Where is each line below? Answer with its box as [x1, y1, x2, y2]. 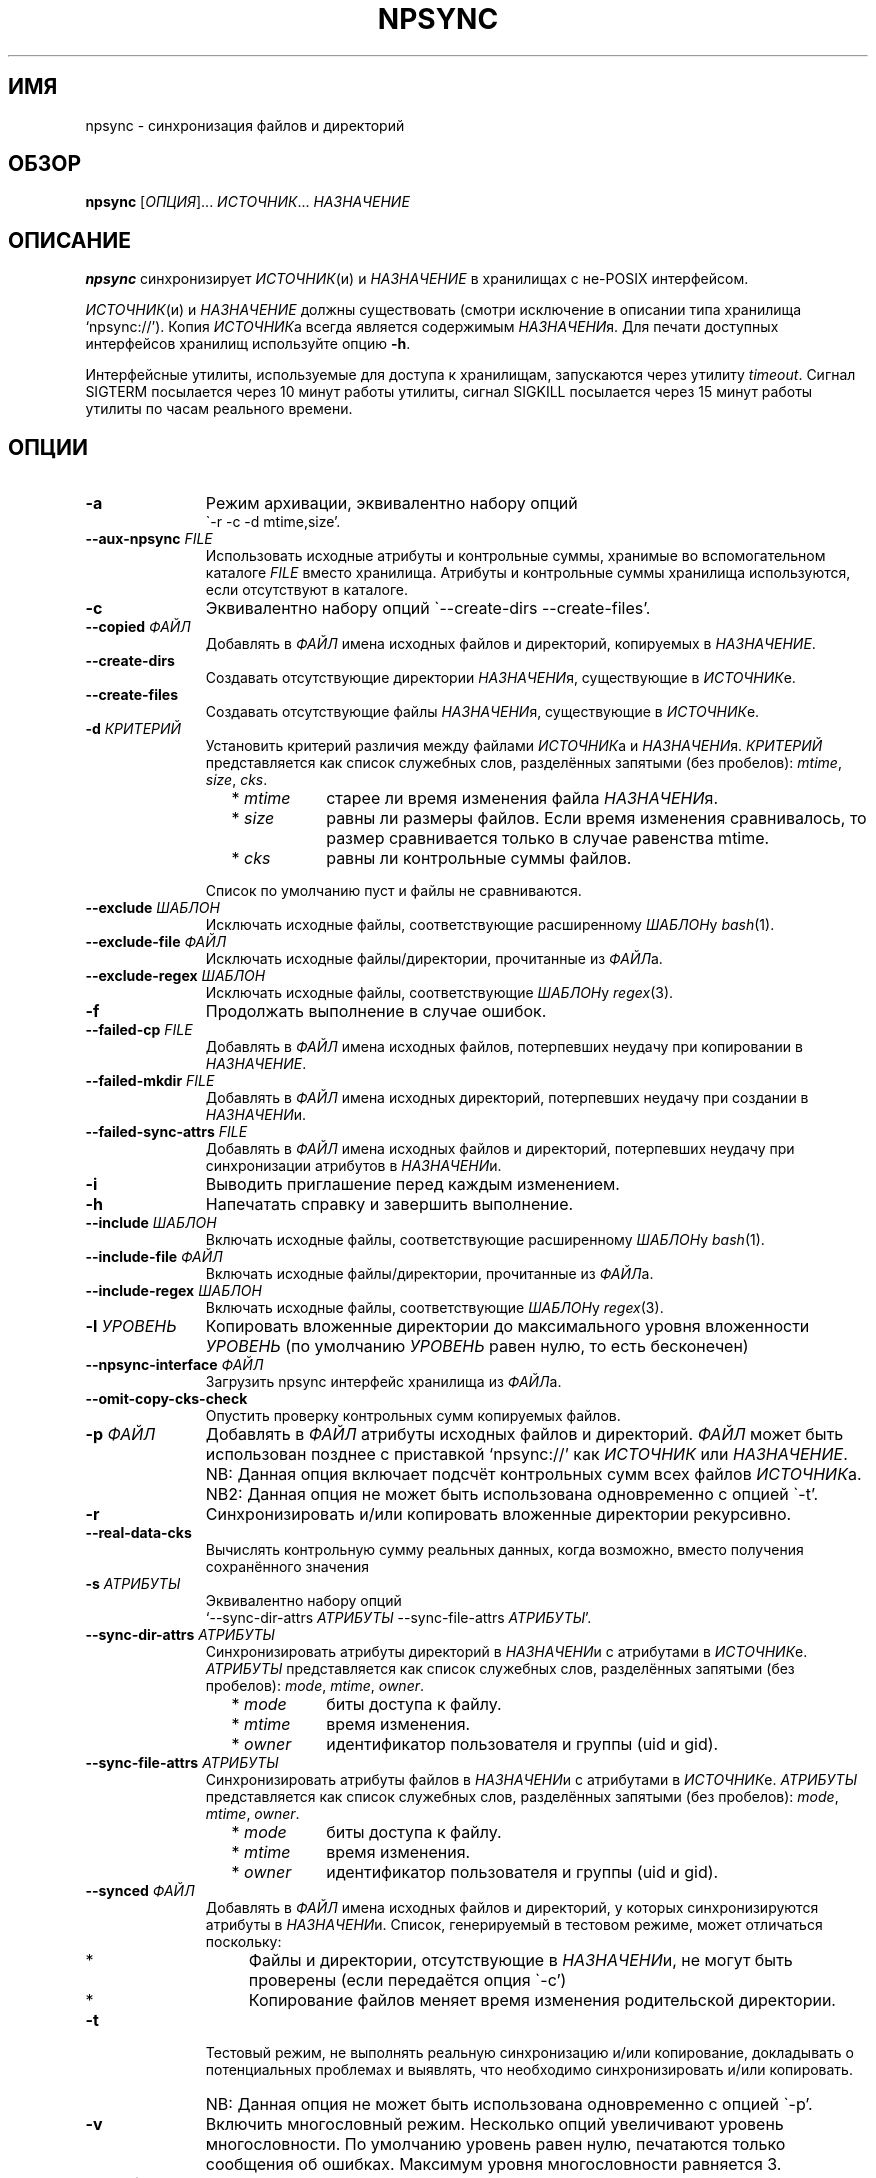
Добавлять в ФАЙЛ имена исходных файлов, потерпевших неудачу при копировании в [205, 1038, 803, 1056]
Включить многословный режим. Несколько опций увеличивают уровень [205, 2114, 784, 2135]
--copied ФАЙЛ [85, 618, 191, 636]
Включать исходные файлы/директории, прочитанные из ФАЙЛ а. [205, 1265, 654, 1283]
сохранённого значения [205, 1558, 370, 1576]
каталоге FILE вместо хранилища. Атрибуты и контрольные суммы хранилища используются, [205, 564, 851, 582]
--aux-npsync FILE [85, 530, 213, 548]
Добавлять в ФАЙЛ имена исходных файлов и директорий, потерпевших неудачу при [205, 1140, 795, 1158]
